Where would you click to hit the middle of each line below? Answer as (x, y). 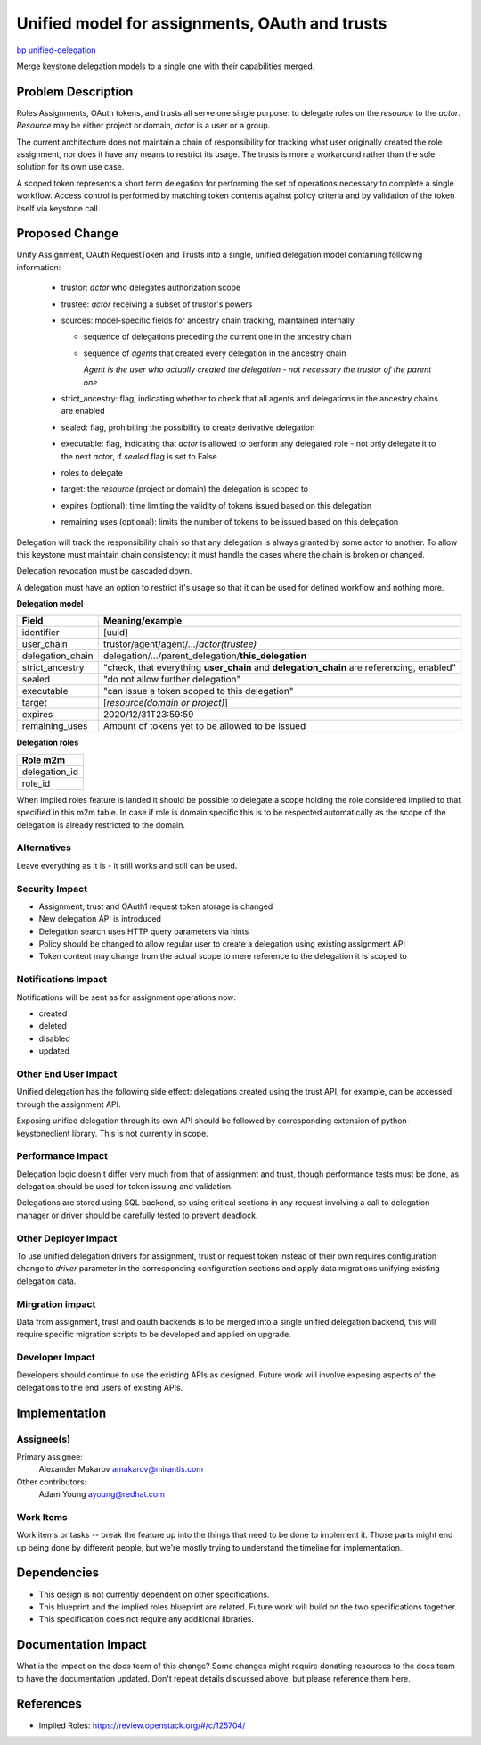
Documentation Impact (82, 1645)
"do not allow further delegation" (172, 680)
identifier (41, 633)
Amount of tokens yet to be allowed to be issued (204, 726)
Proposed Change (68, 233)
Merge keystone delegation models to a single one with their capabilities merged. (166, 66)
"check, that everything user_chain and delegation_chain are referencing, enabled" (280, 667)
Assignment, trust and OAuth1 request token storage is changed (156, 906)
